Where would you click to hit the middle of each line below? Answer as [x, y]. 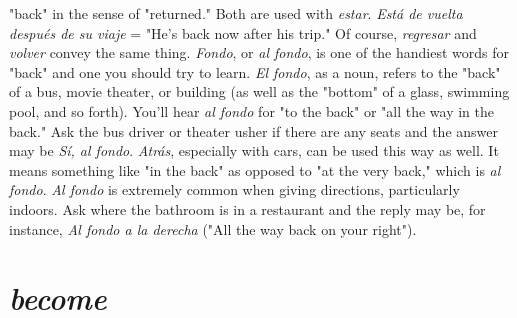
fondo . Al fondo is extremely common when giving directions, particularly [234, 189]
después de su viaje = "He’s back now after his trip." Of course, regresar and [243, 32]
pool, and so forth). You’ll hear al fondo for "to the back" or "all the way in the [251, 110]
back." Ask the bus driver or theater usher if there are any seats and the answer [253, 130]
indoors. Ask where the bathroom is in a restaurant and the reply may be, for [247, 208]
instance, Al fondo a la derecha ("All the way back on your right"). [213, 228]
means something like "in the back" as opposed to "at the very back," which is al [255, 169]
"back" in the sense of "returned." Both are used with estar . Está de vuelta [236, 13]
